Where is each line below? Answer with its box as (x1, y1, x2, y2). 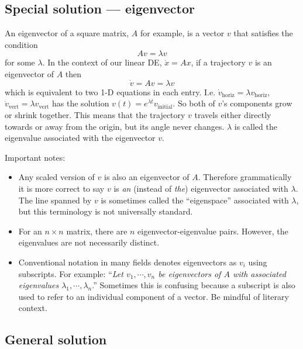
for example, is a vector (140, 27, 225, 39)
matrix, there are (66, 224, 128, 237)
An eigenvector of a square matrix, (5, 27, 129, 39)
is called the (234, 120, 277, 132)
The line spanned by (18, 193, 92, 206)
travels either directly (194, 108, 271, 120)
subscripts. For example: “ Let (18, 267, 123, 279)
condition (5, 38, 38, 50)
